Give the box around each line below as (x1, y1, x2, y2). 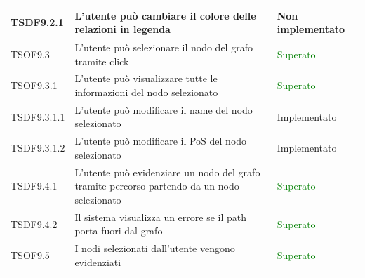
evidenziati (74, 254, 121, 269)
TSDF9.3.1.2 (11, 140, 65, 155)
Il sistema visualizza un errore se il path (74, 209, 247, 224)
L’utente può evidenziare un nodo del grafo (74, 164, 260, 179)
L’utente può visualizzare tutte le (74, 71, 218, 86)
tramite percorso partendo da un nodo (74, 178, 239, 193)
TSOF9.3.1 (11, 78, 58, 93)
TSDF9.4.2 (11, 216, 58, 231)
